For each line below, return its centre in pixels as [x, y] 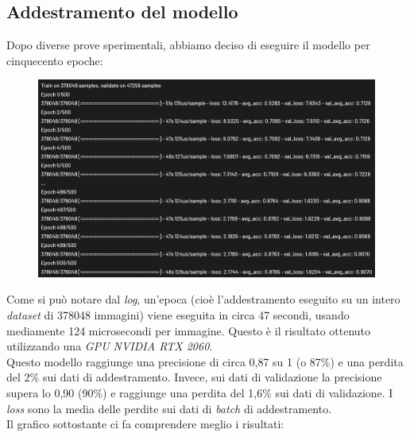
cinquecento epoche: [55, 60]
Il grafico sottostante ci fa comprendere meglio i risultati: [145, 424]
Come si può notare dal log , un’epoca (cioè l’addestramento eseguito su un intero [203, 299]
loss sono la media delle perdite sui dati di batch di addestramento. [169, 408]
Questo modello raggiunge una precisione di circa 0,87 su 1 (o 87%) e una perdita [205, 361]
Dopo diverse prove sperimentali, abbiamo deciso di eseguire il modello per [188, 45]
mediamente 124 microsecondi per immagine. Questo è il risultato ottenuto [189, 330]
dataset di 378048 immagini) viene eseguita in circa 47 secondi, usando [178, 315]
